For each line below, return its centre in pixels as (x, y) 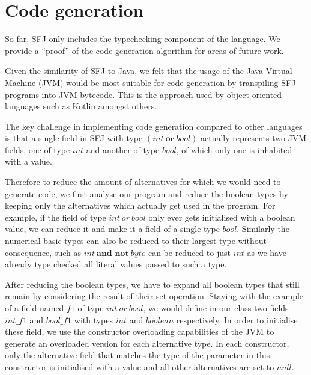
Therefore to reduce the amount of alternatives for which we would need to (143, 182)
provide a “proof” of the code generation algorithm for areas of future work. (144, 50)
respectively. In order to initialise (237, 319)
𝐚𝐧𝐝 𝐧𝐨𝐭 (113, 253)
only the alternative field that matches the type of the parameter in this (137, 355)
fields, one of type (38, 149)
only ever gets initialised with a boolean (222, 217)
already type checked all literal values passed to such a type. (116, 264)
